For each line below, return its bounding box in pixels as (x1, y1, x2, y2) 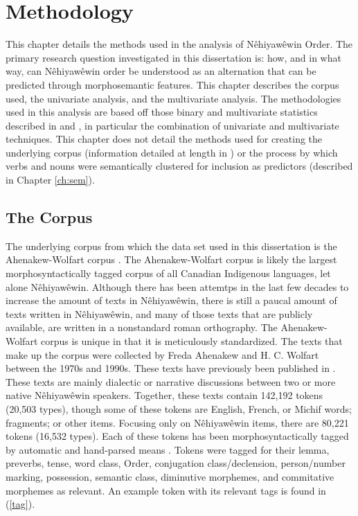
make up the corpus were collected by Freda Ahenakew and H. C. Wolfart (6, 347, 319, 362)
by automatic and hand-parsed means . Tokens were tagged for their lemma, (6, 442, 330, 456)
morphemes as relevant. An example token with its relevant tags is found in (6, 483, 326, 497)
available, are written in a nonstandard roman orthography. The (6, 320, 278, 335)
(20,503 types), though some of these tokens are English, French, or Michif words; (6, 401, 352, 416)
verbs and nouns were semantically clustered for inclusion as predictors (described (6, 159, 353, 173)
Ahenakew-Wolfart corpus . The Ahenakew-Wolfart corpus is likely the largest (6, 252, 337, 267)
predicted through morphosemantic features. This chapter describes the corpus (6, 77, 339, 91)
